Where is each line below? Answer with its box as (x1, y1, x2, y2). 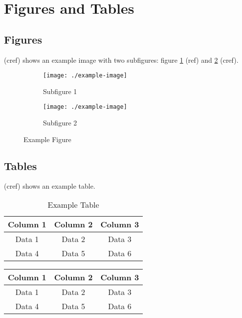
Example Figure (23, 134, 71, 144)
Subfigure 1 (43, 86, 77, 96)
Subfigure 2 (43, 118, 77, 128)
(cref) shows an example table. (4, 181, 95, 191)
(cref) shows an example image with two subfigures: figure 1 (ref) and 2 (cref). (4, 54, 239, 65)
